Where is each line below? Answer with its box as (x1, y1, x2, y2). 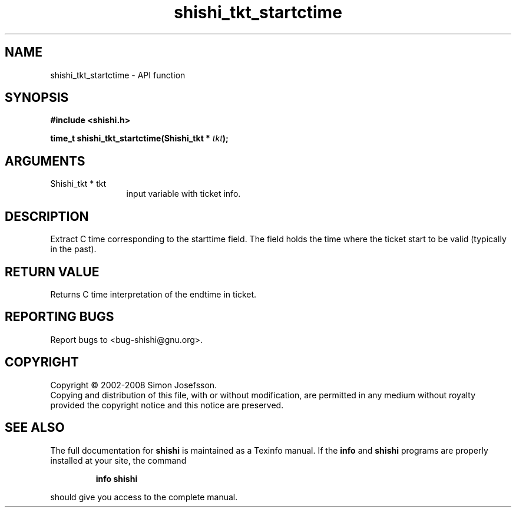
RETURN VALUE (5, 264, 100, 279)
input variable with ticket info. (126, 189, 241, 199)
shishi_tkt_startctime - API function (50, 70, 186, 80)
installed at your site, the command (50, 455, 187, 465)
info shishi (95, 473, 138, 484)
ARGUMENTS (5, 153, 85, 169)
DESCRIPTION (5, 209, 89, 224)
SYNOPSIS (5, 90, 69, 105)
